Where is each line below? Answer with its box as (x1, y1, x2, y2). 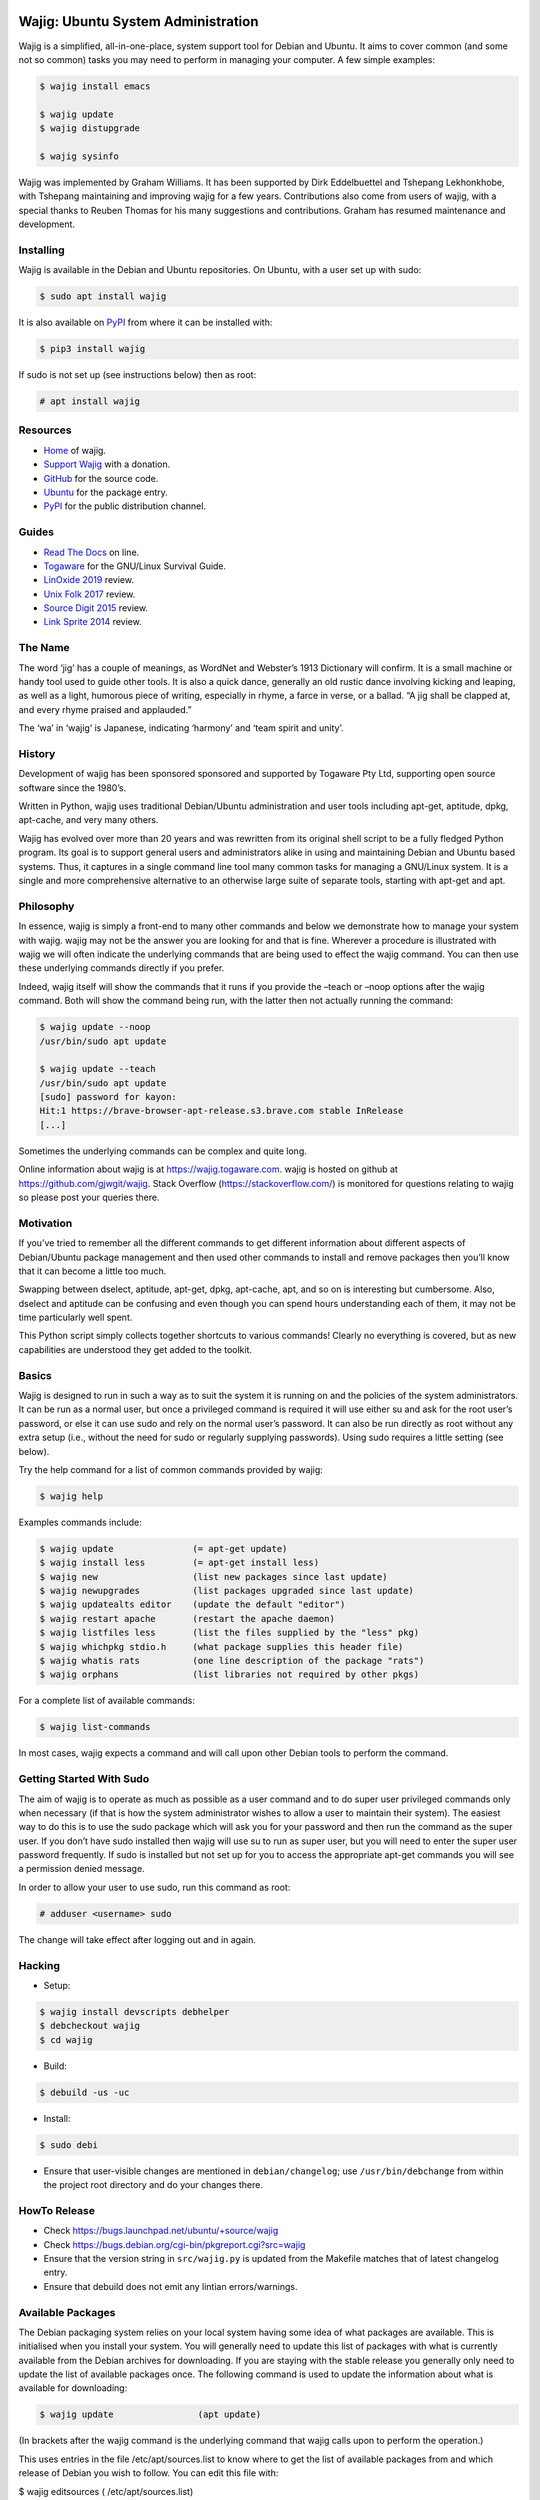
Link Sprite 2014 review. (43, 616, 142, 628)
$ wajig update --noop (39, 1021, 151, 1033)
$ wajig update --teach (39, 1063, 157, 1075)
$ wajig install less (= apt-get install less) (39, 1557, 320, 1569)
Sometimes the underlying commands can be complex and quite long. (18, 1145, 307, 1157)
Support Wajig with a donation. (43, 458, 171, 470)
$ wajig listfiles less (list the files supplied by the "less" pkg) (39, 1627, 420, 1639)
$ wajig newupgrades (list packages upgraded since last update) (39, 1585, 415, 1597)
